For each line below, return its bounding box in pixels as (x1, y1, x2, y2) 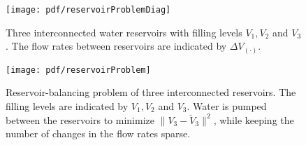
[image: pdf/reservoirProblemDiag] (6, 5, 171, 15)
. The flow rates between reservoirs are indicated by (6, 39, 227, 53)
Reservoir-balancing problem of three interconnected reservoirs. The (6, 85, 296, 99)
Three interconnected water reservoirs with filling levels (6, 25, 242, 39)
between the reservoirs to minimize (6, 112, 154, 127)
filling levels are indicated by (6, 99, 129, 113)
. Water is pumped (187, 99, 267, 113)
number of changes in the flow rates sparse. (6, 126, 191, 141)
